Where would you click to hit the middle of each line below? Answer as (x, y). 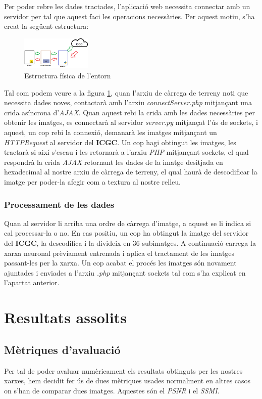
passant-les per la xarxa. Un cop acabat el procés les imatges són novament (120, 263)
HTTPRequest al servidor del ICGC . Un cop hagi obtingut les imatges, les (120, 142)
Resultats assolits (65, 317)
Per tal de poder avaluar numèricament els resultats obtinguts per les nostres (123, 370)
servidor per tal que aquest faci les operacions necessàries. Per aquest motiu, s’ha (129, 16)
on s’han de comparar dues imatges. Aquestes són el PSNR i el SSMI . (112, 390)
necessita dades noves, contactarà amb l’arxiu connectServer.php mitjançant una (128, 102)
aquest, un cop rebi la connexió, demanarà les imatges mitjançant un (111, 132)
